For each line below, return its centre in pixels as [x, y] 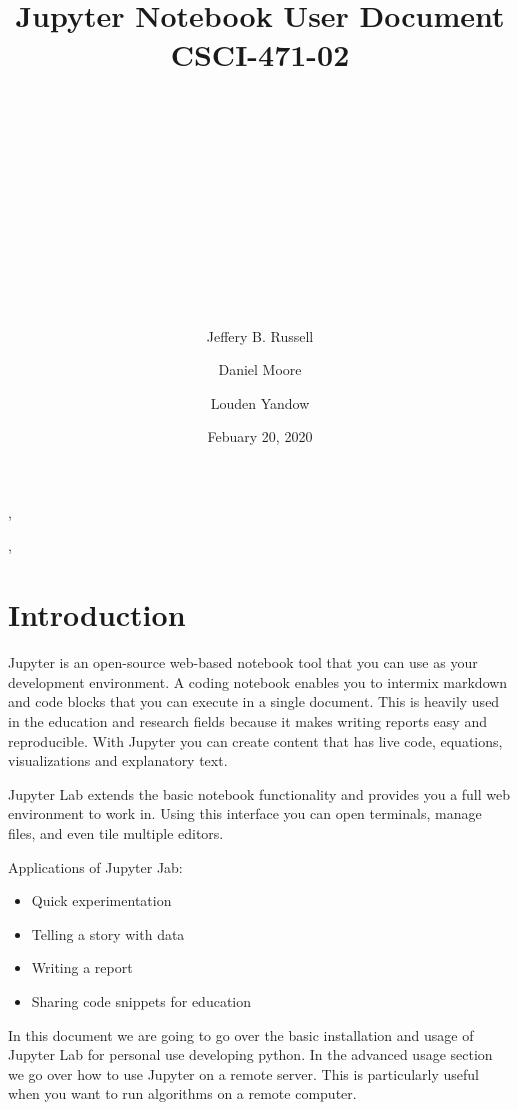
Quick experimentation [101, 900]
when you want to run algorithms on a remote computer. [182, 1093]
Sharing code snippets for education [141, 1000]
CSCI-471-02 [260, 54]
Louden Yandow [260, 402]
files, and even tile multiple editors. [116, 832]
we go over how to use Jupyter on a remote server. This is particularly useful [243, 1073]
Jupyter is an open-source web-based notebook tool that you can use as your [243, 662]
